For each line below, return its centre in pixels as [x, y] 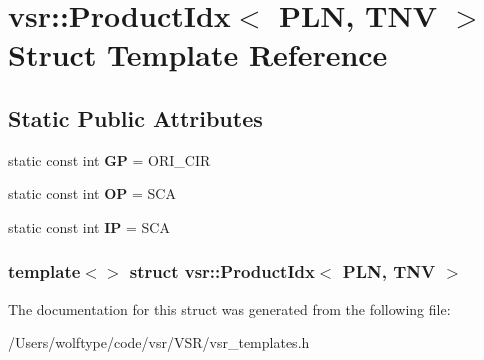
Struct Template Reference [198, 54]
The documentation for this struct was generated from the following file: [229, 308]
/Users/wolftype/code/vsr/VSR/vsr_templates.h [159, 342]
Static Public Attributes [135, 117]
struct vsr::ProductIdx [222, 271]
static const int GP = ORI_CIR [109, 159]
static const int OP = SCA [92, 193]
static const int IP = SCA [89, 226]
